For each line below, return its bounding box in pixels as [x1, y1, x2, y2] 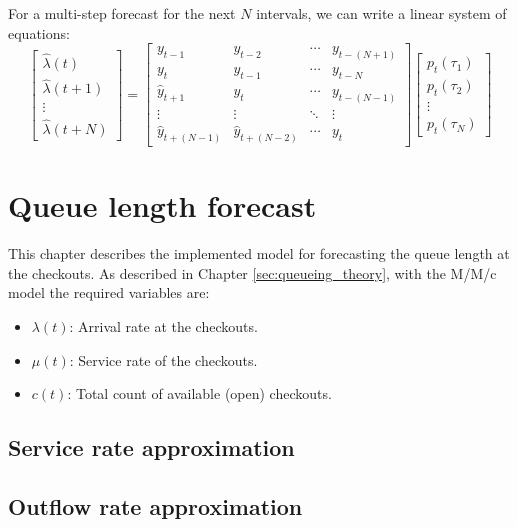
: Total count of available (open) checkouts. [67, 383, 332, 404]
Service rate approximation [8, 432, 295, 463]
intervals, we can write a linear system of [256, 3, 507, 23]
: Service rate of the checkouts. [69, 349, 258, 370]
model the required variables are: [8, 282, 210, 303]
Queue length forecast [8, 185, 317, 226]
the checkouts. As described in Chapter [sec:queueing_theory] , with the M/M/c [8, 262, 497, 283]
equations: [8, 22, 70, 43]
